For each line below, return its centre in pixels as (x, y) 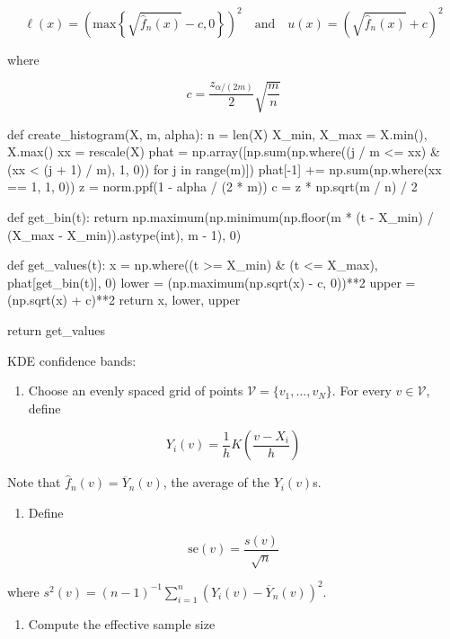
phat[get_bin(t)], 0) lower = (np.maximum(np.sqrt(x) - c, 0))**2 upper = (212, 282)
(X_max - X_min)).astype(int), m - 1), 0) (124, 234)
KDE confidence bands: (72, 360)
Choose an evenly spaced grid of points (136, 390)
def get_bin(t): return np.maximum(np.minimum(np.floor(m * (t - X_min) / (221, 217)
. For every (362, 390)
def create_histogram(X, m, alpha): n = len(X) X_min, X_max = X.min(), (217, 133)
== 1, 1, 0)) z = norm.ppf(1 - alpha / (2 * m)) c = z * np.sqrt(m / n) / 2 (212, 186)
